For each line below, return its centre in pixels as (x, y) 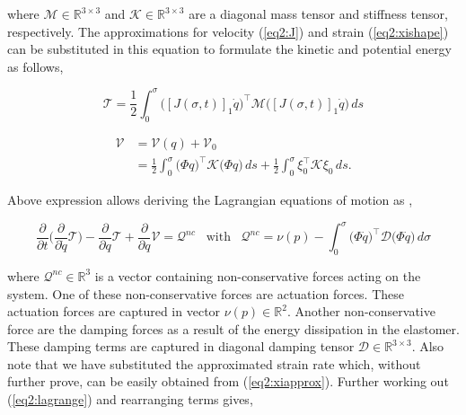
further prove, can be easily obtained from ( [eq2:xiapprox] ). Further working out (228, 381)
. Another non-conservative (361, 311)
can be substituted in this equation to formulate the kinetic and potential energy (230, 49)
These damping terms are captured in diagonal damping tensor (181, 346)
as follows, (35, 66)
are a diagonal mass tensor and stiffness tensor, (318, 13)
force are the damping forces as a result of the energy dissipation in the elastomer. (233, 328)
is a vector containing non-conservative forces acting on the (258, 275)
